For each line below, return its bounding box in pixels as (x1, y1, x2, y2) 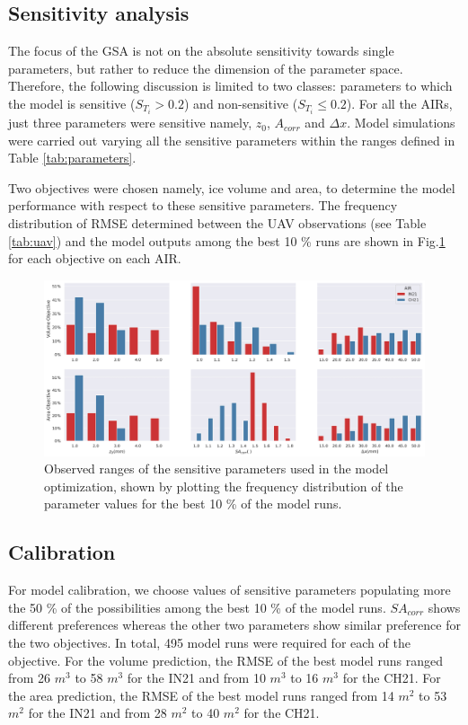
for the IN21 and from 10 (127, 668, 266, 687)
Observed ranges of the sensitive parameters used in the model (44, 459, 389, 478)
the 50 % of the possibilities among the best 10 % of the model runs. (8, 597, 386, 616)
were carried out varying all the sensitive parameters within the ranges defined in (8, 130, 455, 149)
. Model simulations (347, 113, 455, 132)
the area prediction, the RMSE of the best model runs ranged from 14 (8, 685, 394, 704)
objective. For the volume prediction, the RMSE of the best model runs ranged (8, 650, 443, 669)
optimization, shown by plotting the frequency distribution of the (44, 476, 403, 495)
